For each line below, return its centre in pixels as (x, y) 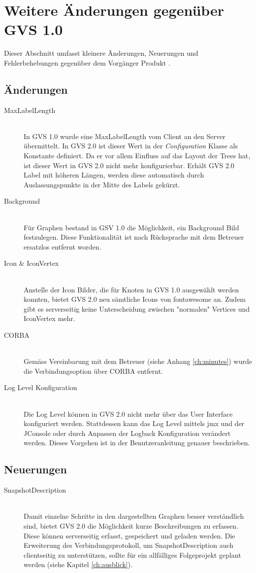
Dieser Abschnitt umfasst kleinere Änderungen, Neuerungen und (101, 53)
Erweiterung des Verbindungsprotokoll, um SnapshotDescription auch (129, 545)
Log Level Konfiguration (41, 387)
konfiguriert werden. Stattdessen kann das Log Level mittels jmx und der (134, 423)
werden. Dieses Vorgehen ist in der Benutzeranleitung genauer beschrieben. (137, 443)
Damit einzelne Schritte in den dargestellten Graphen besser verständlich (134, 516)
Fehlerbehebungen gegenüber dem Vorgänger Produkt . (87, 62)
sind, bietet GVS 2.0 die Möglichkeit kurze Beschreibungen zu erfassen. (131, 525)
